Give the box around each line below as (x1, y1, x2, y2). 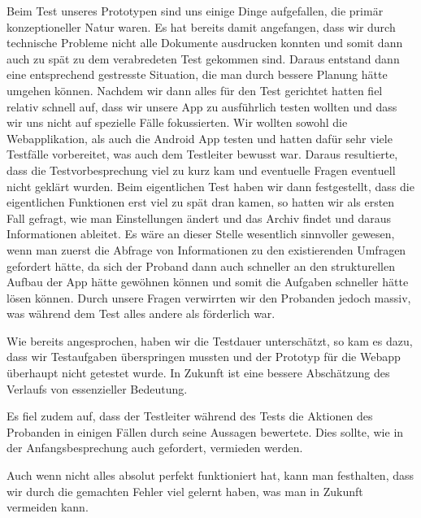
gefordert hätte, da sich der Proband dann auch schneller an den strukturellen (7, 257, 395, 274)
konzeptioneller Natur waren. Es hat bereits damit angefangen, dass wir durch (7, 18, 396, 35)
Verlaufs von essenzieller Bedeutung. (7, 380, 188, 397)
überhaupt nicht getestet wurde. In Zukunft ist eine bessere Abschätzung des (7, 364, 390, 381)
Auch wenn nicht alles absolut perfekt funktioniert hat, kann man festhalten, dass (7, 467, 414, 484)
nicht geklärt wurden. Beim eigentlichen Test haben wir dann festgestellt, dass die (7, 177, 414, 194)
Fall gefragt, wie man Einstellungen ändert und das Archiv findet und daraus (7, 209, 391, 226)
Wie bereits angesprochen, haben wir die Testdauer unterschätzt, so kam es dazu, (7, 332, 413, 349)
